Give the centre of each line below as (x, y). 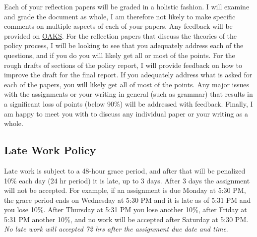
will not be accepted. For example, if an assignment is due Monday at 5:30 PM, (125, 190)
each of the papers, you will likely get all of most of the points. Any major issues (127, 84)
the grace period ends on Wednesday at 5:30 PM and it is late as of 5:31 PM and (128, 200)
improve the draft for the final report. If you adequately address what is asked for (128, 75)
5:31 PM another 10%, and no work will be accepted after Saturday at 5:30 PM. (126, 219)
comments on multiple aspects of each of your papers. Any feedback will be (118, 26)
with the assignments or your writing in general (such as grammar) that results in (128, 94)
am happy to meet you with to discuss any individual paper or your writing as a (126, 113)
